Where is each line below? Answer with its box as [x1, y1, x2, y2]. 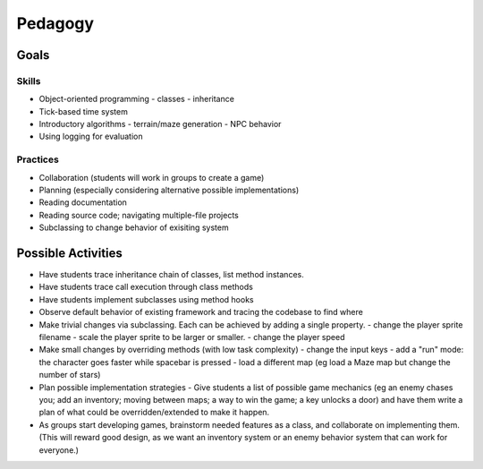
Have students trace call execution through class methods [38, 282, 254, 293]
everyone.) [38, 444, 80, 456]
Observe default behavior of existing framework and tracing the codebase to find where [38, 307, 364, 318]
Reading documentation [38, 197, 127, 208]
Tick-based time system [38, 106, 129, 116]
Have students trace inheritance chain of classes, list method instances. [38, 269, 304, 280]
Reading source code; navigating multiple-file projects [38, 209, 239, 220]
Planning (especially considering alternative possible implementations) [38, 184, 300, 196]
